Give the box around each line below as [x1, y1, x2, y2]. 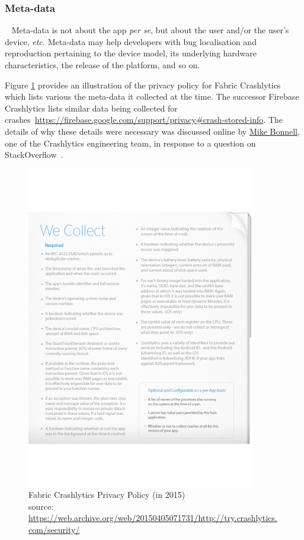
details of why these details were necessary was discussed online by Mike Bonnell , [5, 125, 300, 137]
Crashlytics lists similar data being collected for [5, 101, 178, 114]
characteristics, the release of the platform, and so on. [5, 59, 200, 71]
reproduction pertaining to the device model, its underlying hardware [5, 47, 257, 59]
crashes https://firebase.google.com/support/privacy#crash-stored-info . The [5, 113, 283, 126]
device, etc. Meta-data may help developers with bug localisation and [5, 35, 257, 47]
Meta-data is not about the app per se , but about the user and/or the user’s [11, 24, 289, 36]
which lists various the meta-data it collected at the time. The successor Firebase [5, 90, 299, 103]
